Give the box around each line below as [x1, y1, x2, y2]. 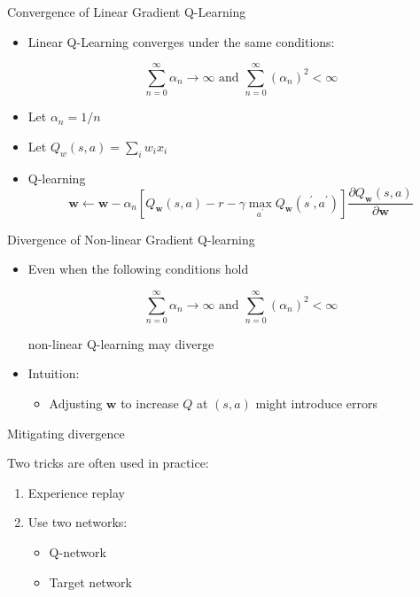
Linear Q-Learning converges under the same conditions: [27, 32, 335, 50]
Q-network [49, 543, 106, 561]
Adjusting [49, 394, 103, 413]
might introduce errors [255, 394, 377, 413]
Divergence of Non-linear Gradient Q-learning [7, 229, 255, 248]
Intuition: [27, 364, 80, 383]
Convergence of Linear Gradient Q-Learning [7, 3, 246, 20]
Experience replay [27, 483, 125, 501]
